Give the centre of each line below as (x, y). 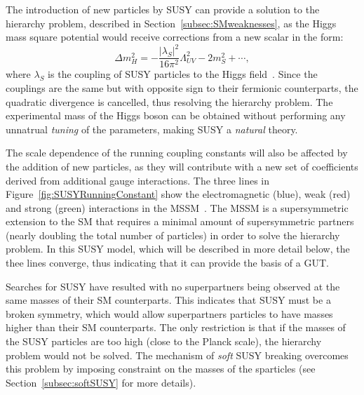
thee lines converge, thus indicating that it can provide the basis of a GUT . (167, 263)
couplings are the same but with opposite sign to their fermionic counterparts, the (182, 87)
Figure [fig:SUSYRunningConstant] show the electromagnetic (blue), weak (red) (178, 194)
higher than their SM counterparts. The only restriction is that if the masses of (176, 327)
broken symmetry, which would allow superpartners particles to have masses (169, 313)
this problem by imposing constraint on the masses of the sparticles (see (161, 369)
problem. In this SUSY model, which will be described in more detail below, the (178, 249)
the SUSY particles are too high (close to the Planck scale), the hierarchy (164, 341)
